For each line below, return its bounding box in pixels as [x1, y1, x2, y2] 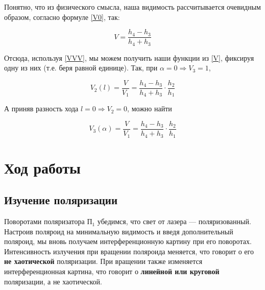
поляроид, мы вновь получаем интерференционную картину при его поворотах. [4, 236, 252, 247]
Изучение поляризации [4, 192, 118, 208]
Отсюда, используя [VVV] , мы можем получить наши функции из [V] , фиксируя [4, 52, 254, 63]
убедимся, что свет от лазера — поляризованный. [97, 216, 251, 227]
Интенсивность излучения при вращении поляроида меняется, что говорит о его [4, 246, 254, 256]
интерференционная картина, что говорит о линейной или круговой [4, 266, 220, 277]
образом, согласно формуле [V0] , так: [4, 11, 120, 22]
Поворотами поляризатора [4, 216, 85, 227]
